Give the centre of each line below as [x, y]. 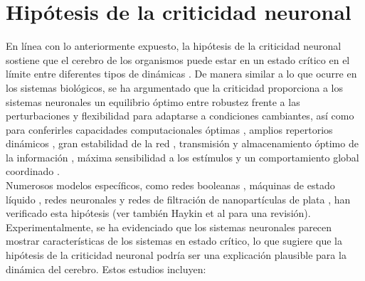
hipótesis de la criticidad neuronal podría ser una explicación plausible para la [176, 255]
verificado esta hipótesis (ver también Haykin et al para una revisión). [158, 213]
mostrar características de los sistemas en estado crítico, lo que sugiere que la [174, 241]
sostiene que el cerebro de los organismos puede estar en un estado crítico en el [178, 59]
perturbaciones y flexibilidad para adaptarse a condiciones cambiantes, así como [180, 116]
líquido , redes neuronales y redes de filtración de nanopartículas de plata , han [178, 199]
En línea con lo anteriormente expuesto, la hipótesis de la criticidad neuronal [174, 46]
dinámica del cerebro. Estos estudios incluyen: [106, 269]
